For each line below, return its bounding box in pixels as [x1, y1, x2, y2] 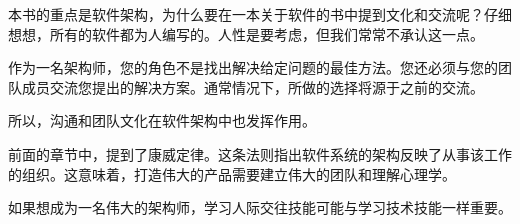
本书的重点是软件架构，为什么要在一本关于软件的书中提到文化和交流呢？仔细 [8, 4, 512, 24]
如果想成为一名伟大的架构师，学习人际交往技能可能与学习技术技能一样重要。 [8, 197, 512, 218]
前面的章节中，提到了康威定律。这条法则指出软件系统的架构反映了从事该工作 [8, 143, 512, 164]
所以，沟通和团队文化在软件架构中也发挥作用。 [8, 110, 316, 131]
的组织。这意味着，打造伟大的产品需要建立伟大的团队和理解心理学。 [8, 163, 456, 184]
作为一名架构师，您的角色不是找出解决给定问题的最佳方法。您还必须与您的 [8, 57, 498, 78]
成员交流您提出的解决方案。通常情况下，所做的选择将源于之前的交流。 [21, 76, 484, 97]
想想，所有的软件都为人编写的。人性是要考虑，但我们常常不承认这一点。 [8, 23, 484, 44]
